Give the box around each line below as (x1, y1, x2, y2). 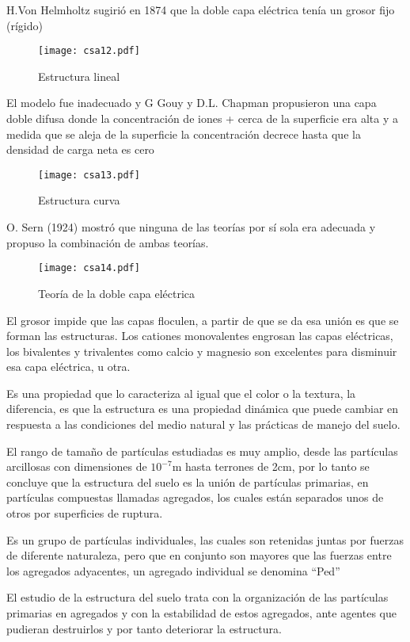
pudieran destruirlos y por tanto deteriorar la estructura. (6, 620, 282, 636)
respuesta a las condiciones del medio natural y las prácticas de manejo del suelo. (6, 416, 401, 433)
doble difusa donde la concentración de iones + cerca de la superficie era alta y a (6, 110, 399, 127)
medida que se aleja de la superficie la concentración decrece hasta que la (6, 125, 361, 142)
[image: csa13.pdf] (38, 169, 140, 181)
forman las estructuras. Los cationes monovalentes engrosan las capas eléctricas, (6, 327, 393, 344)
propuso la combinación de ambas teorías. (6, 234, 209, 250)
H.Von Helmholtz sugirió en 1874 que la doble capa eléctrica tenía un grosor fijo (6, 2, 395, 17)
